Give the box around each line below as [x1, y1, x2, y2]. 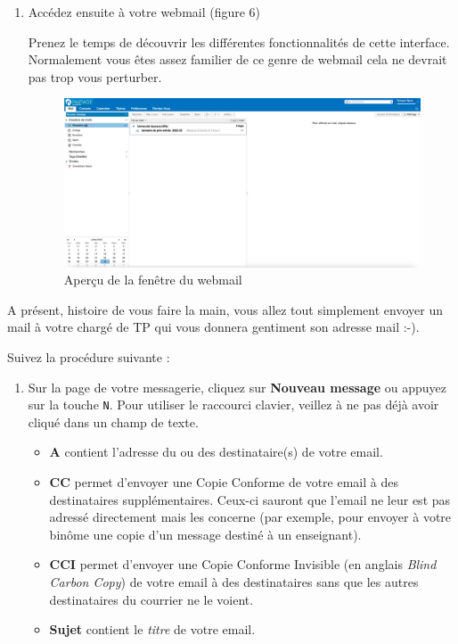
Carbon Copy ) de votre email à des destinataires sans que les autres [49, 572, 419, 590]
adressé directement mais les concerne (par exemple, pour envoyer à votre [49, 508, 452, 526]
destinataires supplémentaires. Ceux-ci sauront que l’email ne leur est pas [49, 490, 451, 508]
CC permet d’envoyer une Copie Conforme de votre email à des [49, 472, 398, 491]
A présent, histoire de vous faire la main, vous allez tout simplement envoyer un [7, 300, 443, 318]
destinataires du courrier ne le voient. [49, 590, 254, 608]
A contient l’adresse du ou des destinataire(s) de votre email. [49, 442, 383, 461]
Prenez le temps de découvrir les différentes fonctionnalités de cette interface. [28, 32, 450, 51]
